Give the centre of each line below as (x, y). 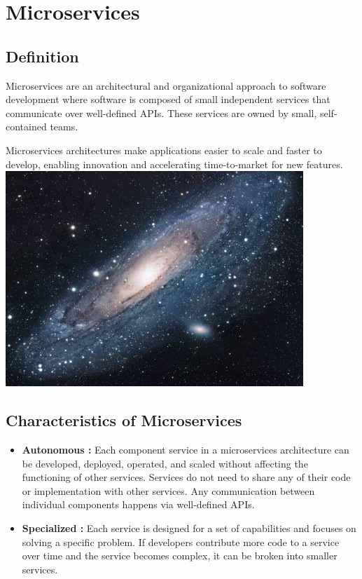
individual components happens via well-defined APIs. (138, 504)
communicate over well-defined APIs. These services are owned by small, (161, 113)
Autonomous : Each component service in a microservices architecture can (186, 449)
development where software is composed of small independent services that (168, 99)
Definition (42, 56)
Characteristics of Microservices (124, 420)
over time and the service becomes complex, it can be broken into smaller (180, 556)
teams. (64, 127)
